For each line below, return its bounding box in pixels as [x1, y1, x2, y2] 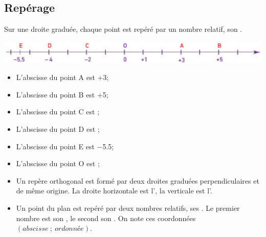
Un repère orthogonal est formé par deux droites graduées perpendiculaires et [16, 175, 259, 186]
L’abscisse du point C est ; [16, 106, 100, 117]
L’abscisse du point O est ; [16, 158, 100, 169]
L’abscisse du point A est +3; [16, 72, 109, 83]
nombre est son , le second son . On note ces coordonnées [16, 212, 196, 223]
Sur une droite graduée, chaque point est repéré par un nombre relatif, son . [4, 24, 242, 34]
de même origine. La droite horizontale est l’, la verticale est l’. [16, 185, 212, 196]
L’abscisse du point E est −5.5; [16, 141, 114, 151]
